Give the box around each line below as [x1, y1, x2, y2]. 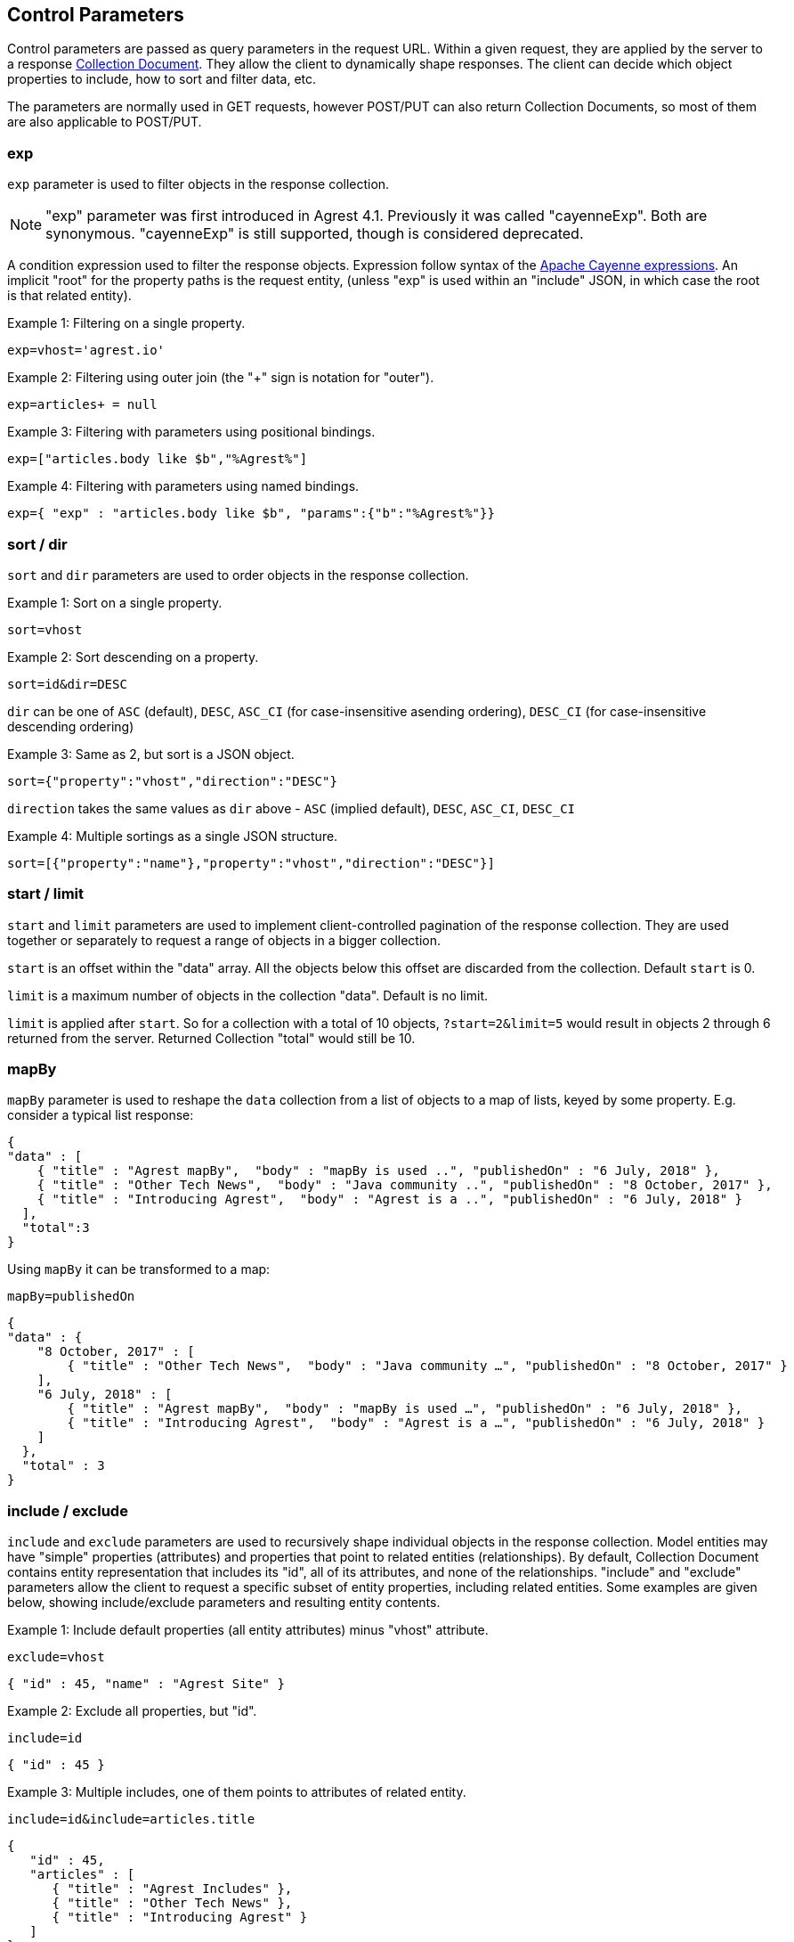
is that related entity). [7, 288, 132, 304]
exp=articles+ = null [7, 397, 158, 412]
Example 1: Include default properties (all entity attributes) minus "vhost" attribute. [7, 1622, 489, 1638]
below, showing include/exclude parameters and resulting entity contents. [7, 1595, 441, 1611]
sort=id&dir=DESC [7, 676, 127, 691]
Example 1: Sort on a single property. [7, 594, 223, 610]
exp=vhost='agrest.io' [7, 343, 166, 358]
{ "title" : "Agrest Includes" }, [52, 1881, 293, 1897]
